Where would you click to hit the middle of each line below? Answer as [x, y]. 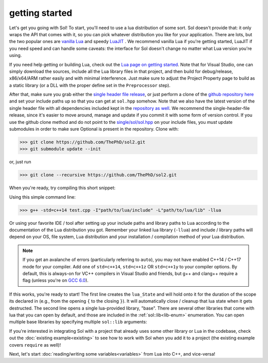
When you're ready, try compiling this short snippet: [62, 188]
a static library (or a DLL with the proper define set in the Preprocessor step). [90, 85]
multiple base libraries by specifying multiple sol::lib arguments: [78, 322]
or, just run [20, 162]
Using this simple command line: [42, 197]
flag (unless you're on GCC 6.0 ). [56, 280]
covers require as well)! [35, 345]
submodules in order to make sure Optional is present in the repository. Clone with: [94, 129]
